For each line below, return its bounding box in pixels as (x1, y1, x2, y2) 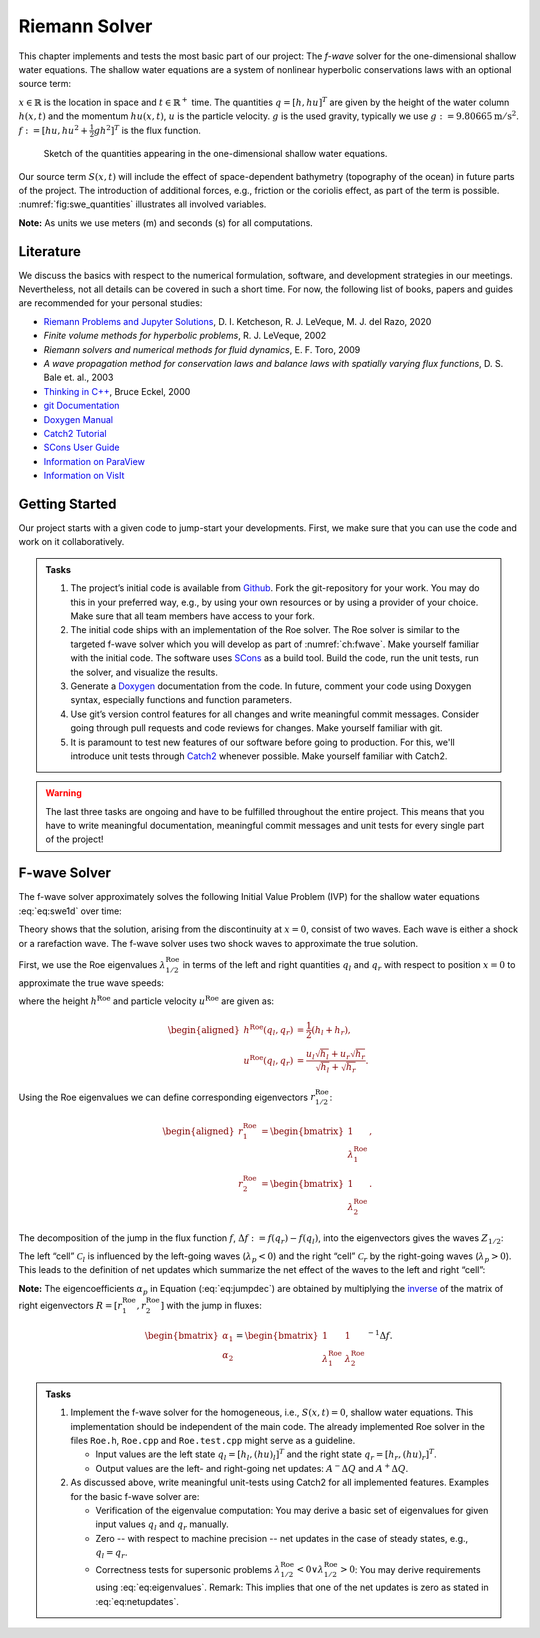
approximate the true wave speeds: (18, 976, 165, 989)
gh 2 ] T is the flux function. (93, 123, 202, 136)
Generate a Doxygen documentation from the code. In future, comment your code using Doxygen (70, 680, 472, 692)
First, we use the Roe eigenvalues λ (18, 958, 167, 970)
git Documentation (43, 400, 120, 412)
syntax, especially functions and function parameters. (70, 694, 292, 706)
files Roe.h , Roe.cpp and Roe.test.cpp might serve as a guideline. (70, 1435, 356, 1447)
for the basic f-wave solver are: (70, 1490, 200, 1502)
